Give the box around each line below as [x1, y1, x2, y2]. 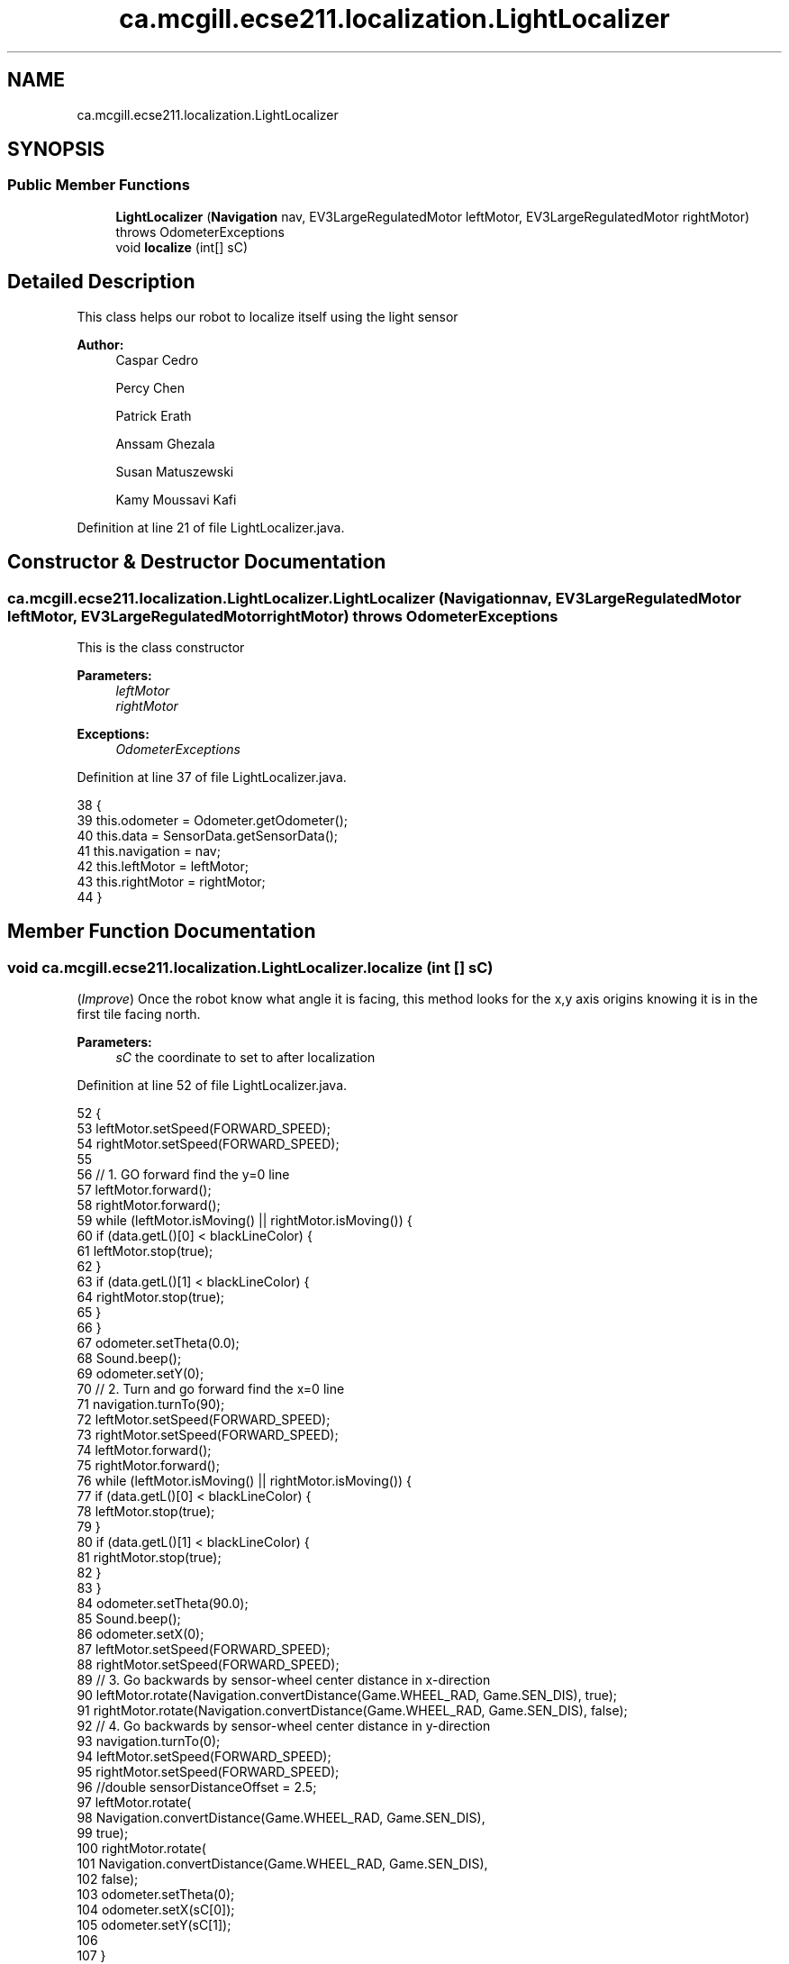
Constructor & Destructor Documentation [7, 550, 386, 574]
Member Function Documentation [7, 920, 316, 943]
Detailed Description [7, 270, 195, 294]
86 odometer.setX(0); [77, 1626, 204, 1642]
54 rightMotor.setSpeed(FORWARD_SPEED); [77, 1136, 340, 1152]
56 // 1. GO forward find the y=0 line [77, 1167, 290, 1183]
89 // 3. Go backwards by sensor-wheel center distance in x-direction [77, 1672, 491, 1688]
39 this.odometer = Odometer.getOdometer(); [77, 812, 349, 828]
